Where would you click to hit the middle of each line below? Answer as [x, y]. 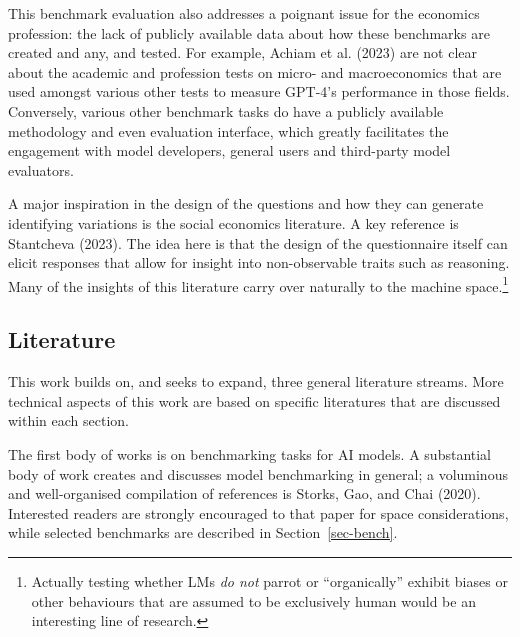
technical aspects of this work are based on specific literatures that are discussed [254, 400]
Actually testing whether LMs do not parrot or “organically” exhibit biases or [269, 580]
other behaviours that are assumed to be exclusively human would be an [253, 600]
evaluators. [41, 169]
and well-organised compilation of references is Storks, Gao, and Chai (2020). [244, 493]
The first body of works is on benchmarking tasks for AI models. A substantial [249, 453]
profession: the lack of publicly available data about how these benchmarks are [249, 32]
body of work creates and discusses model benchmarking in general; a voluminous [258, 473]
